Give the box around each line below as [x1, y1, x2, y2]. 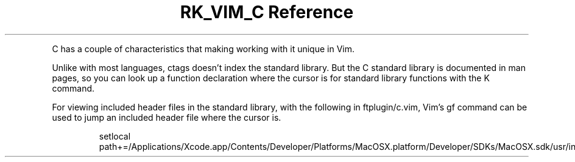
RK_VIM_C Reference [180, 2, 354, 22]
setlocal [99, 130, 131, 141]
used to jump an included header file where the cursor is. [52, 112, 281, 123]
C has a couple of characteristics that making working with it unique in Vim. [52, 43, 355, 54]
